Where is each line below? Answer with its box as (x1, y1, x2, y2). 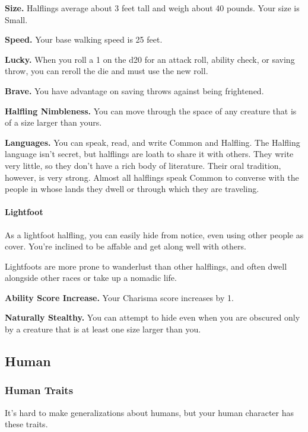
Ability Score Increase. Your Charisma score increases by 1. (5, 291, 234, 303)
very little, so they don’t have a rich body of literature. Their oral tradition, (5, 159, 281, 171)
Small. (5, 13, 28, 25)
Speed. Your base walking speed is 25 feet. (5, 33, 163, 46)
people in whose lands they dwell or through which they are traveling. (5, 183, 259, 195)
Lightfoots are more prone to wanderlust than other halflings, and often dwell (5, 260, 287, 272)
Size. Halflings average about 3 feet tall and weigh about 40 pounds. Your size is (5, 2, 300, 14)
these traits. (5, 418, 48, 430)
